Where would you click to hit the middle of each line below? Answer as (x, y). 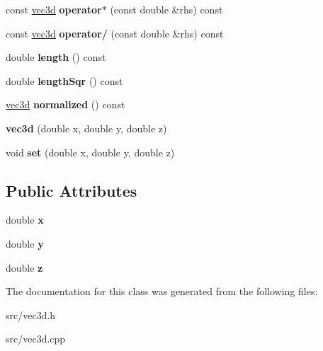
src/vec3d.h (31, 315)
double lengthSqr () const (64, 80)
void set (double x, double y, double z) (90, 152)
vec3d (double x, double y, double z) (86, 128)
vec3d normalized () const (66, 104)
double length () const (56, 57)
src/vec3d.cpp (36, 339)
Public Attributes (72, 190)
